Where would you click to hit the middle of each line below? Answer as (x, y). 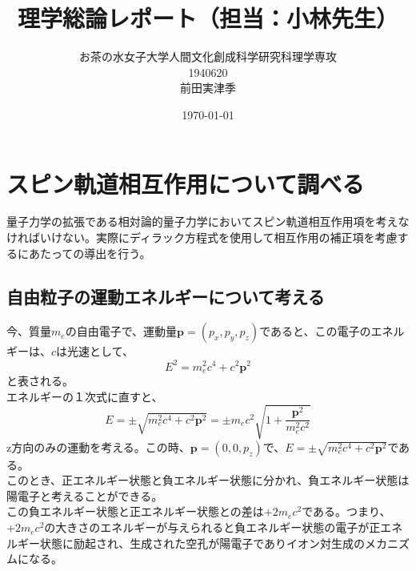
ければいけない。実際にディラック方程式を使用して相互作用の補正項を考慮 (202, 237)
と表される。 (40, 380)
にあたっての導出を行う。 (84, 253)
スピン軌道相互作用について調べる (186, 183)
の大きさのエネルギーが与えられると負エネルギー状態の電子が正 (212, 527)
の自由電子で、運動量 (121, 331)
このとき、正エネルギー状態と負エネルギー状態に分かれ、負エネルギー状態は (208, 480)
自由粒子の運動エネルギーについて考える (166, 296)
